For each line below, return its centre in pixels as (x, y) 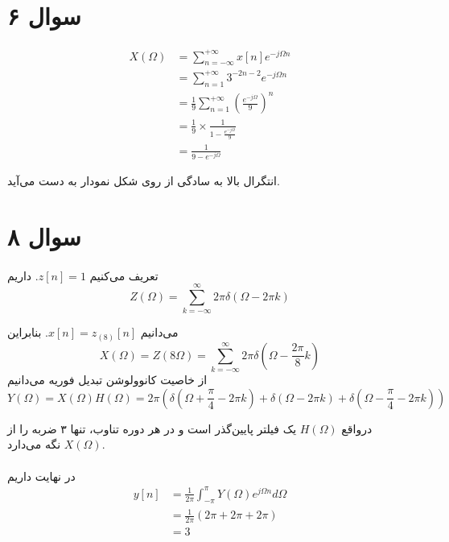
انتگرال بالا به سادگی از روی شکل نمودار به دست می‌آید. (144, 181)
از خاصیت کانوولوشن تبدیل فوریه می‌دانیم (107, 380)
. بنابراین (28, 332)
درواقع (357, 428)
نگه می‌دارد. (56, 444)
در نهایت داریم (41, 476)
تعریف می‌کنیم (124, 275)
